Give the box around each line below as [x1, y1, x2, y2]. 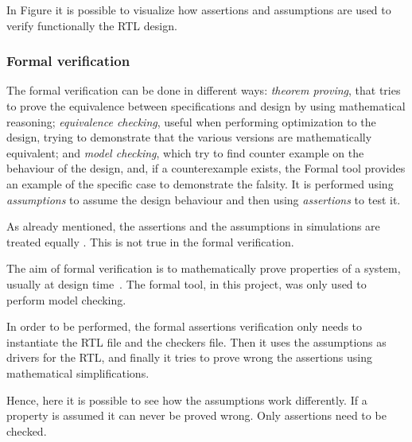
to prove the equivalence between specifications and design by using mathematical [6, 98, 406, 114]
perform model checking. [6, 291, 126, 308]
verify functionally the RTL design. [6, 17, 177, 33]
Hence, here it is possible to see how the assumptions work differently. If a [6, 391, 367, 408]
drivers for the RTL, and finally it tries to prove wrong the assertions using [6, 349, 373, 366]
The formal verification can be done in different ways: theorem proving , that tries [6, 82, 401, 99]
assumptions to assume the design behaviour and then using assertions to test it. [6, 191, 401, 207]
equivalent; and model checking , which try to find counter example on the [6, 144, 364, 161]
